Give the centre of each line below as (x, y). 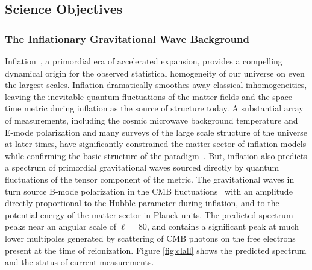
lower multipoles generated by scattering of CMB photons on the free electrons (150, 238)
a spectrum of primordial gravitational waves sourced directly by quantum (142, 167)
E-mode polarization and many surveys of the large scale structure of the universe (156, 132)
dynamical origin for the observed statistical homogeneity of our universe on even (155, 73)
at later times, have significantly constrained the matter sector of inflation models (156, 144)
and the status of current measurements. (80, 262)
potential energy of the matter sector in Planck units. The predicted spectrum (149, 214)
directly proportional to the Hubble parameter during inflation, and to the (142, 203)
